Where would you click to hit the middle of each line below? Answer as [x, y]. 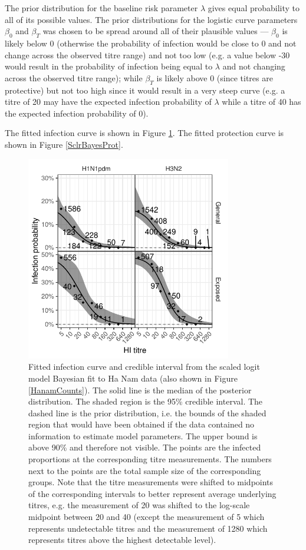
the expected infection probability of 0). [77, 113]
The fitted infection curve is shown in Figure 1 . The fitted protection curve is [144, 133]
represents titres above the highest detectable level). [122, 540]
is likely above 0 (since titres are [215, 77]
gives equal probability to [254, 8]
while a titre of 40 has [261, 102]
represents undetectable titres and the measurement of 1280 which [148, 528]
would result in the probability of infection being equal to [109, 66]
